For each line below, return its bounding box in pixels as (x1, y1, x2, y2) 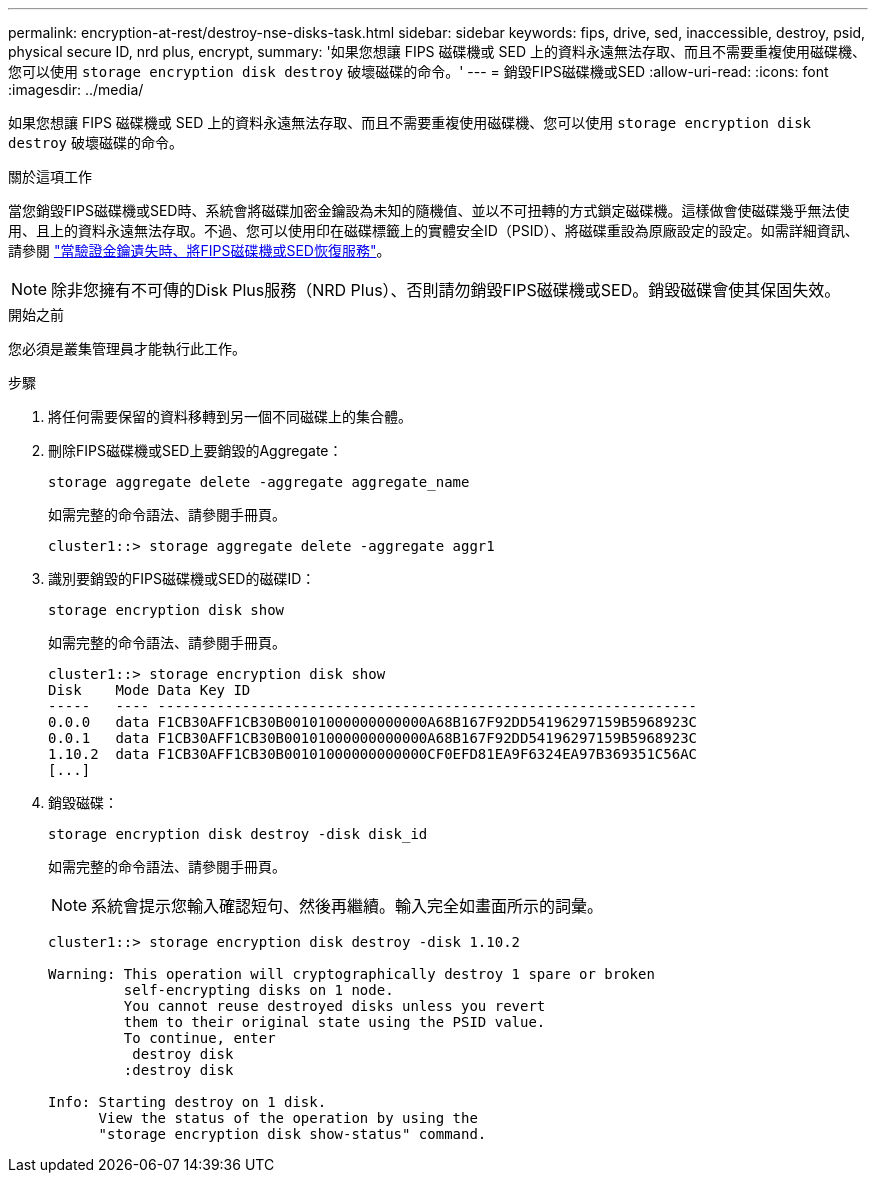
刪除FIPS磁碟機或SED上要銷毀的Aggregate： (48, 442, 343, 459)
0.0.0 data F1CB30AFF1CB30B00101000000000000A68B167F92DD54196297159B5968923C (48, 714, 698, 730)
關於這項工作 (8, 168, 92, 185)
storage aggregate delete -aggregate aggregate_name (48, 474, 470, 490)
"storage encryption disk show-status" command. (98, 1126, 487, 1142)
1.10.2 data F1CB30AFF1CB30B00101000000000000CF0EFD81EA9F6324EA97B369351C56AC (48, 746, 698, 762)
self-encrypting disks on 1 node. (123, 982, 394, 998)
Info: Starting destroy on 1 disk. (48, 1094, 327, 1110)
